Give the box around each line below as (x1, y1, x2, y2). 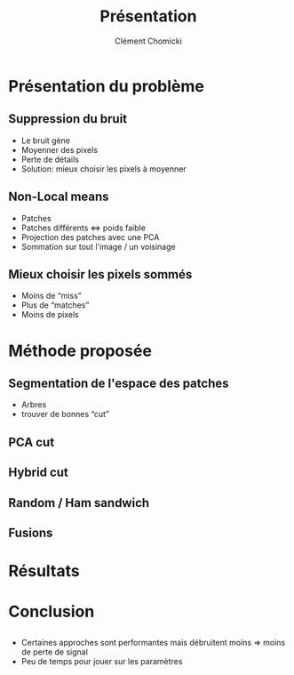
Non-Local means (8, 189, 109, 205)
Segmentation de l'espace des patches (8, 375, 229, 390)
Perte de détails (20, 154, 79, 165)
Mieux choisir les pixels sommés (8, 267, 193, 282)
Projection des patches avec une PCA (20, 231, 160, 242)
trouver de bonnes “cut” (20, 409, 110, 420)
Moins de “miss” (20, 291, 82, 301)
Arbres (20, 399, 47, 410)
